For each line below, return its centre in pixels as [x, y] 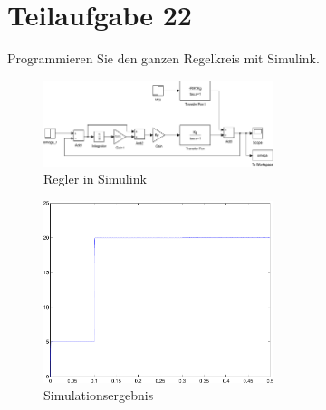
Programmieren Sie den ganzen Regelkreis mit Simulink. [163, 58]
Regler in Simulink [95, 179]
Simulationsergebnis [99, 395]
